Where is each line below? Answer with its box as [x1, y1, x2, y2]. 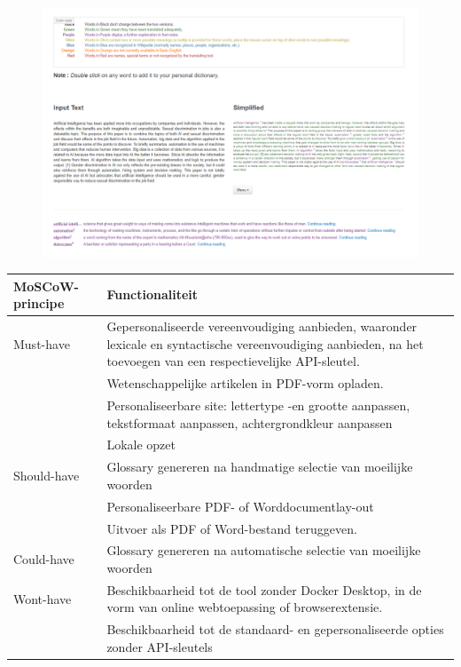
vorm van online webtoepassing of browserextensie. [106, 598, 383, 616]
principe [13, 294, 65, 313]
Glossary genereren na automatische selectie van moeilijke [106, 541, 421, 560]
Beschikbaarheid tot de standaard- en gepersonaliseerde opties [106, 620, 444, 639]
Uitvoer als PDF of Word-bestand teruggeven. [106, 519, 357, 537]
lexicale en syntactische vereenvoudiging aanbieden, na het [106, 334, 424, 353]
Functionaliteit [106, 285, 199, 304]
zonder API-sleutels [106, 637, 213, 655]
